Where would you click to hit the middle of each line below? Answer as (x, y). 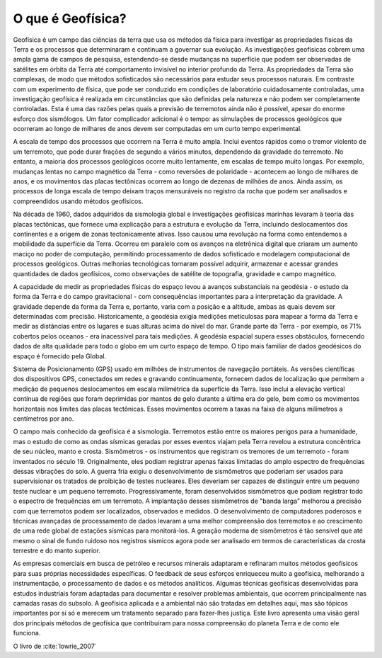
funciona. (27, 633)
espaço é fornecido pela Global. (60, 356)
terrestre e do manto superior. (57, 551)
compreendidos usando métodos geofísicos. (78, 201)
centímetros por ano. (44, 419)
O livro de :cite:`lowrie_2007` (55, 646)
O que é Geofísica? (70, 18)
